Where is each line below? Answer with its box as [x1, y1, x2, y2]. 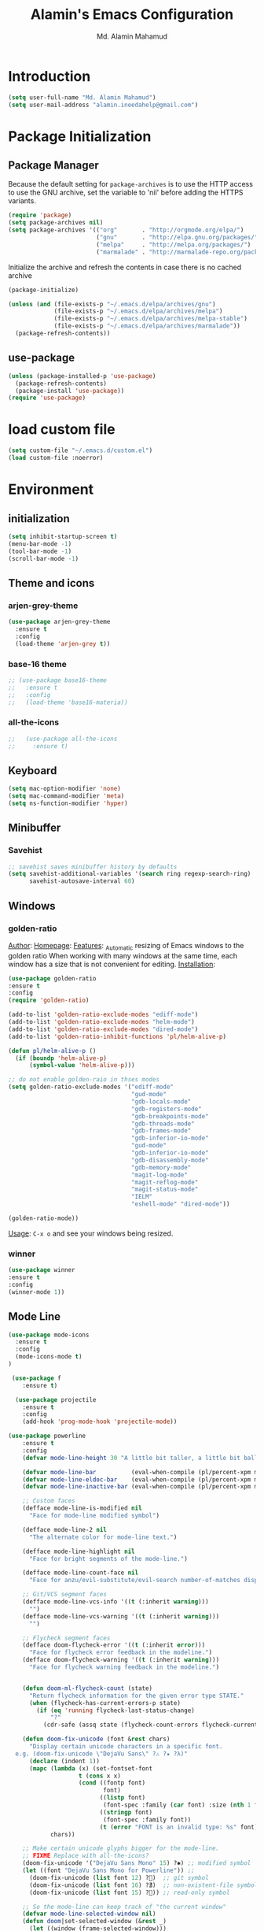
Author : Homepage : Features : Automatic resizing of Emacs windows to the [8, 940, 244, 952]
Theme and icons [8, 576, 95, 590]
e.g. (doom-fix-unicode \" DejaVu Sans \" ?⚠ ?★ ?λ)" [15, 1750, 189, 1758]
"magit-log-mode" [130, 1171, 189, 1179]
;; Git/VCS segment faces [22, 1591, 108, 1599]
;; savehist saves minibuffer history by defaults [8, 862, 178, 871]
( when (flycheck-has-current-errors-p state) [28, 1699, 181, 1707]
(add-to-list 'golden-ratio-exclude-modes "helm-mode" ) [8, 1018, 195, 1026]
